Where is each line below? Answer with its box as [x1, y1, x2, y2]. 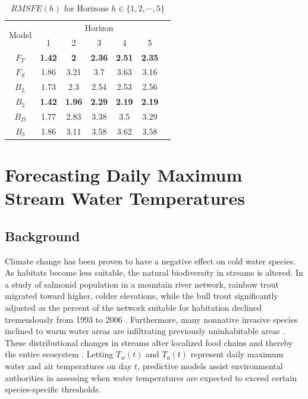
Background [5, 226, 80, 245]
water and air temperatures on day [5, 359, 132, 372]
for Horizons [64, 2, 109, 14]
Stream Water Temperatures [5, 186, 246, 210]
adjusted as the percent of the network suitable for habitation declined [5, 301, 262, 313]
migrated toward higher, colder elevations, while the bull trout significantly [5, 289, 278, 302]
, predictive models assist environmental [137, 359, 283, 372]
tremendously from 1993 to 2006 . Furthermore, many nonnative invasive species [5, 313, 298, 325]
